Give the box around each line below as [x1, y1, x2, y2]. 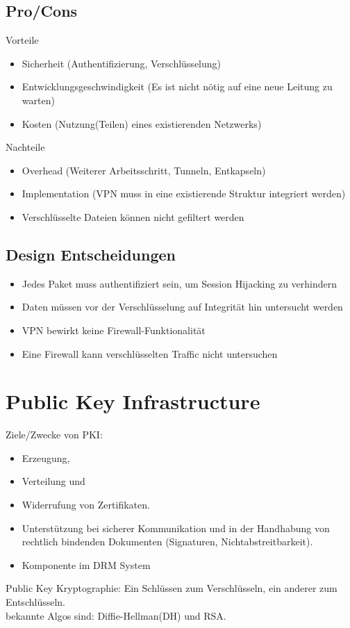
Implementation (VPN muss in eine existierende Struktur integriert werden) [22, 186, 346, 201]
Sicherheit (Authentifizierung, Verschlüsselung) [22, 56, 222, 70]
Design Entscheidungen [6, 243, 176, 265]
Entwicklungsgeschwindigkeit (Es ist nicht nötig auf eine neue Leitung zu [22, 79, 333, 94]
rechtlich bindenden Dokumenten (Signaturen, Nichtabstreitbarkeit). [22, 534, 313, 549]
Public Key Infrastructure [6, 387, 260, 415]
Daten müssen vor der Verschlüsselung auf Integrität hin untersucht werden [22, 299, 343, 314]
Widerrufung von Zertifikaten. [22, 497, 150, 512]
